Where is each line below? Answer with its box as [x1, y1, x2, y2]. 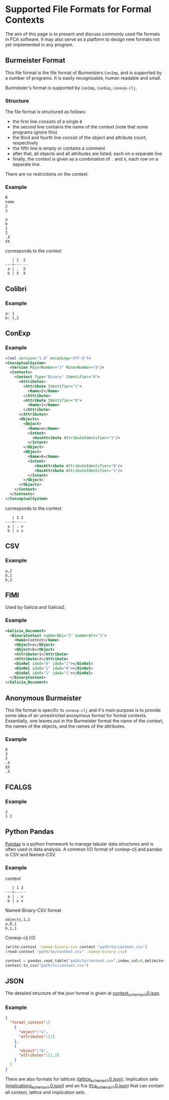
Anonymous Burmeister [5, 694, 82, 702]
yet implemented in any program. [5, 41, 74, 47]
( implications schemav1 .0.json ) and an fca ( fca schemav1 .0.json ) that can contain [5, 1082, 164, 1090]
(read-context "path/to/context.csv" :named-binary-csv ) [5, 949, 127, 954]
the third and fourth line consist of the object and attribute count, [12, 134, 147, 141]
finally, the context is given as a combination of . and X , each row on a [12, 156, 158, 162]
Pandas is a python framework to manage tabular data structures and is [5, 841, 154, 847]
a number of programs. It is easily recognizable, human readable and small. [5, 75, 161, 81]
